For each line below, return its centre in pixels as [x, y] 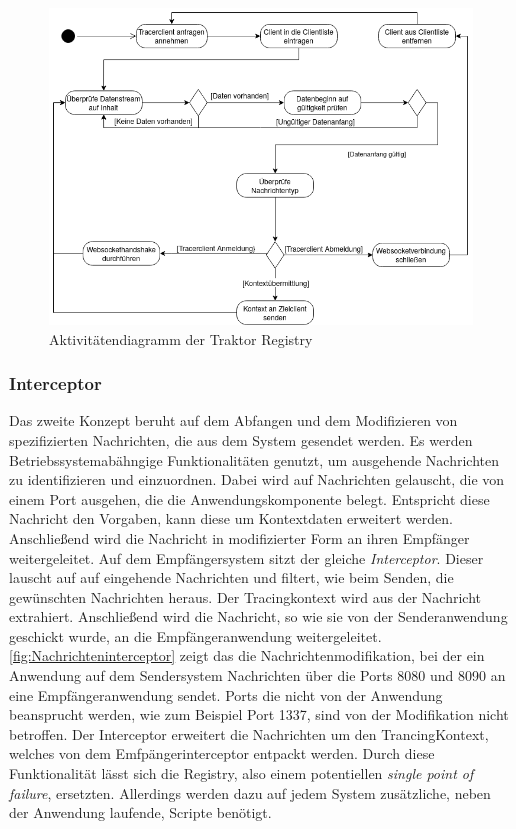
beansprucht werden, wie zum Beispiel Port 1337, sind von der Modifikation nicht [259, 714]
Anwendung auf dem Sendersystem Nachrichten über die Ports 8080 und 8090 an [257, 675]
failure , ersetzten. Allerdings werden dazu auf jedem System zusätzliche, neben [250, 792]
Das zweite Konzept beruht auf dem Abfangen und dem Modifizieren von [233, 420]
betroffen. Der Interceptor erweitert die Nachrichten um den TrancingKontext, [249, 733]
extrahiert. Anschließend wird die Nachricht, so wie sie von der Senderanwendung [258, 616]
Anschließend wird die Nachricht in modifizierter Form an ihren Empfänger [239, 537]
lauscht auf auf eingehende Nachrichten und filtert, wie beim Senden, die [231, 577]
